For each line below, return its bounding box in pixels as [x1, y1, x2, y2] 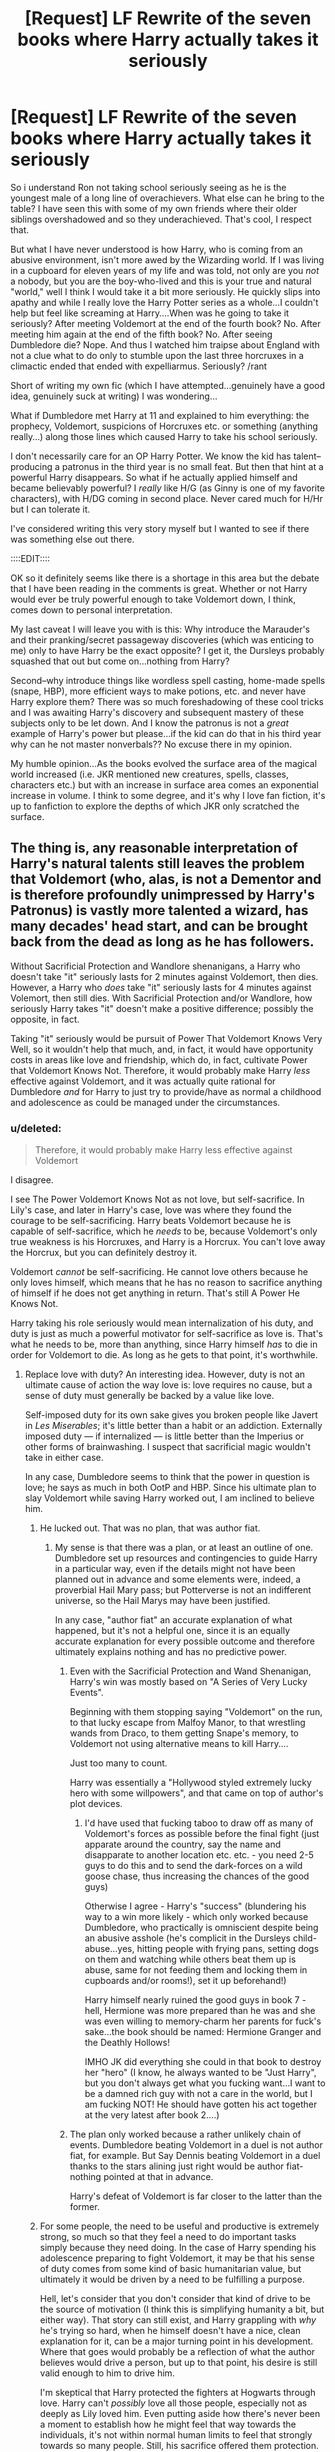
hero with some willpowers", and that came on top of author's [69, 1787, 324, 1799]
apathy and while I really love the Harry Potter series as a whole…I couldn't [10, 296, 319, 308]
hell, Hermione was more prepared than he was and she [84, 2005, 316, 2017]
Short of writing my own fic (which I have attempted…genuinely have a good [10, 379, 326, 391]
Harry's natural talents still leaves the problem [10, 855, 305, 872]
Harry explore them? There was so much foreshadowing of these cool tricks [10, 695, 324, 707]
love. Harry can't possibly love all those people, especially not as [39, 2397, 308, 2409]
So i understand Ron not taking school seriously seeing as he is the [10, 181, 287, 193]
